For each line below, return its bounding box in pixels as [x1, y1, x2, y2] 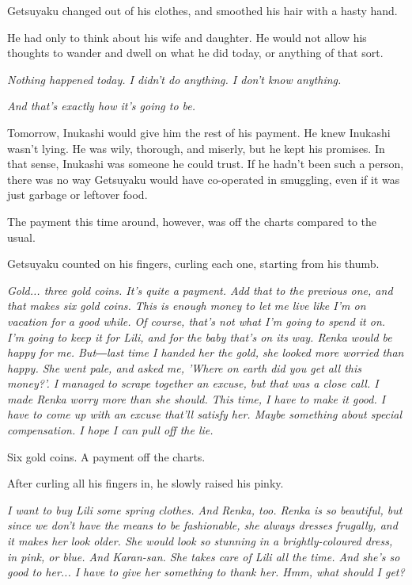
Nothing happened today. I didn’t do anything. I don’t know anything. [7, 71, 342, 87]
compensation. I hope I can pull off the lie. [7, 422, 214, 438]
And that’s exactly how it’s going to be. [7, 97, 196, 114]
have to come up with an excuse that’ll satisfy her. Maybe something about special [7, 406, 403, 422]
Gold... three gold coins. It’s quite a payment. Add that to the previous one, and [7, 281, 393, 298]
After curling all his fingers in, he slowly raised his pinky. [7, 475, 284, 491]
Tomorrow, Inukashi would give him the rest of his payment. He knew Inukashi [7, 124, 391, 140]
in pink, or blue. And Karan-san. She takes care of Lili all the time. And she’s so [7, 548, 400, 564]
